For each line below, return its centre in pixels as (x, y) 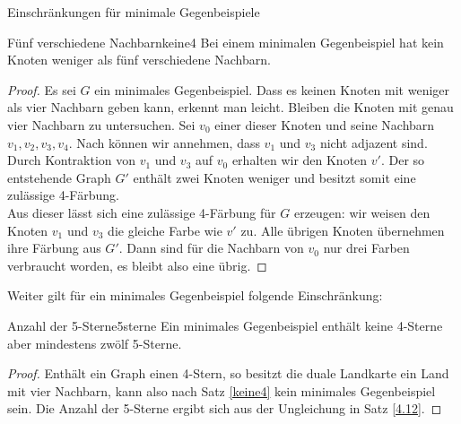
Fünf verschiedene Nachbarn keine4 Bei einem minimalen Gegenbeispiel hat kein (226, 42)
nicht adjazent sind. (374, 142)
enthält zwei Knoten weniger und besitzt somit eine (274, 177)
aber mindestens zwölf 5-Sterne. (95, 343)
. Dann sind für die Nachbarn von (211, 248)
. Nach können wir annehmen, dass (164, 142)
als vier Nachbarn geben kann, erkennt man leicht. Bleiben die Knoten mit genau (230, 107)
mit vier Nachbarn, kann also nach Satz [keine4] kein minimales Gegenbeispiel (222, 390)
